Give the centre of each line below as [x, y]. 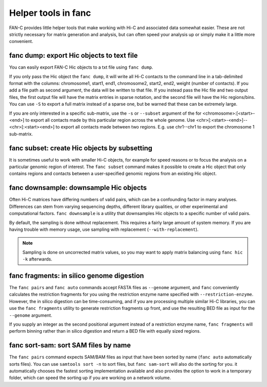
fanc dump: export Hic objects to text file [73, 56]
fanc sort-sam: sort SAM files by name [70, 345]
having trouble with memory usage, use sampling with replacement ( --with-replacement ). [104, 229]
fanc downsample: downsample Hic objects [78, 188]
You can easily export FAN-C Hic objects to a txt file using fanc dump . [81, 67]
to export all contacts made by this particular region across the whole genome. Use [110, 120]
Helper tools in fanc [50, 13]
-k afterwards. [37, 259]
